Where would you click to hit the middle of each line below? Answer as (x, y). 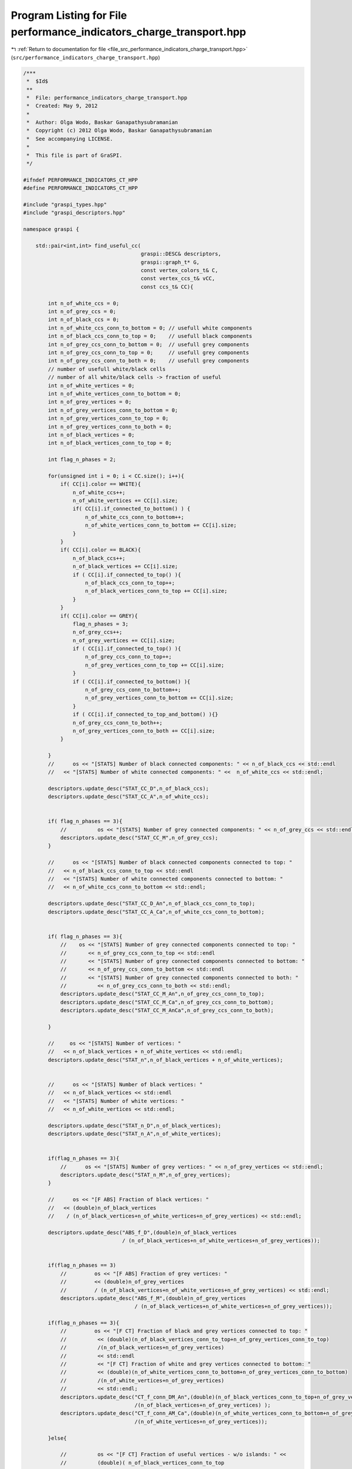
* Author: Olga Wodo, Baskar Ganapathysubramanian (102, 123)
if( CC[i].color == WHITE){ (100, 484)
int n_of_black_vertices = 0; (91, 435)
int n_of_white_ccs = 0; (84, 303)
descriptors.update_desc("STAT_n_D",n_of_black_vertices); (135, 1126)
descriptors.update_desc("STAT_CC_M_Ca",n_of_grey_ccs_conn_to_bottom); (167, 1002)
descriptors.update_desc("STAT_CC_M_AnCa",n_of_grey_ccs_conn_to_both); (167, 1010)
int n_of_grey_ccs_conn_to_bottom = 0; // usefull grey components (148, 344)
